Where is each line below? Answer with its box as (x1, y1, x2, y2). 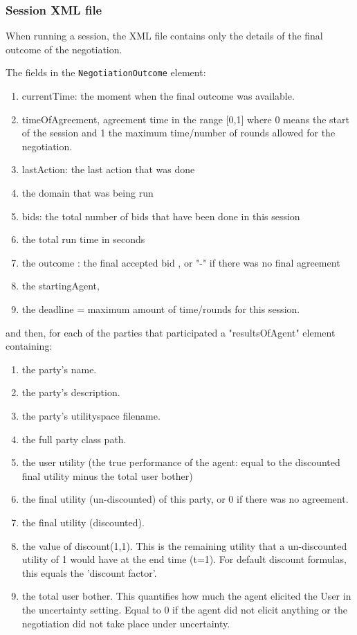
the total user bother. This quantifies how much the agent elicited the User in (21, 589, 351, 603)
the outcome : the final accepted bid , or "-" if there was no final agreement (21, 255, 340, 269)
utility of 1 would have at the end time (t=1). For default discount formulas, (21, 552, 347, 566)
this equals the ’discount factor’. (21, 565, 157, 580)
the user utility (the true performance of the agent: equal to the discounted (21, 455, 340, 469)
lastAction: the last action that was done (21, 162, 195, 177)
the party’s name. (21, 361, 97, 376)
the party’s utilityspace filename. (21, 408, 161, 422)
